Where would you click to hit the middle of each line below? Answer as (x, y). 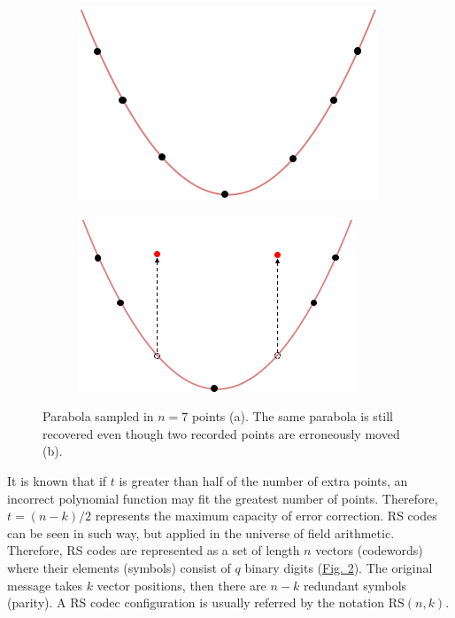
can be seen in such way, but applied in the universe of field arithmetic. (201, 532)
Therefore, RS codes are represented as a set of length (154, 550)
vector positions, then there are (181, 585)
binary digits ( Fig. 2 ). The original (339, 567)
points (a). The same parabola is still (293, 416)
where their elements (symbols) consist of (119, 567)
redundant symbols (355, 585)
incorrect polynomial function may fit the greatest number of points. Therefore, (223, 498)
